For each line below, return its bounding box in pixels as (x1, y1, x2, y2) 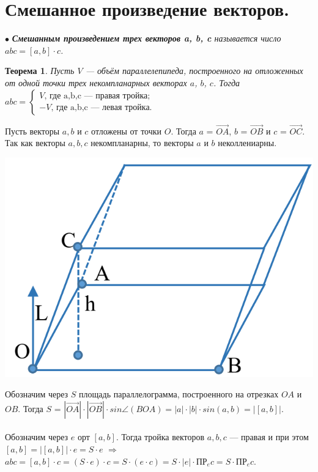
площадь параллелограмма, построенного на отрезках (79, 388, 279, 400)
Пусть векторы (5, 124, 60, 137)
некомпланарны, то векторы (91, 136, 194, 149)
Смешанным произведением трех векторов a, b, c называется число (12, 32, 281, 45)
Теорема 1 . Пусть (5, 64, 75, 77)
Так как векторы (5, 136, 65, 149)
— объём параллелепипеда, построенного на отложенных (85, 64, 303, 77)
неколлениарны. (218, 136, 277, 149)
